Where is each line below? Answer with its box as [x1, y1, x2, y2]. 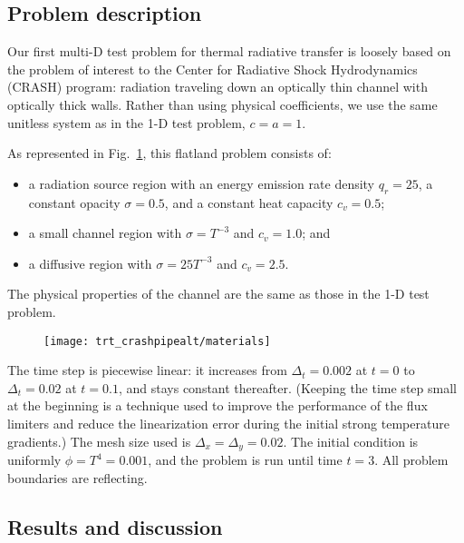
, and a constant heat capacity [164, 193, 333, 212]
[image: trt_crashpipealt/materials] [43, 334, 271, 348]
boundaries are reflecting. [7, 468, 148, 487]
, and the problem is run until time [148, 450, 343, 469]
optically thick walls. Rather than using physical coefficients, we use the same [7, 94, 438, 114]
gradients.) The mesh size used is [7, 431, 191, 450]
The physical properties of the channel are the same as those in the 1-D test [7, 284, 430, 303]
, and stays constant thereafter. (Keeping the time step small [118, 378, 457, 397]
